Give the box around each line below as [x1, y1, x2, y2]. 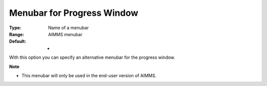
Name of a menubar [48, 25, 89, 31]
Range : [9, 31, 24, 37]
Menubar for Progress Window [9, 7, 138, 18]
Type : [9, 25, 22, 31]
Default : [9, 39, 27, 44]
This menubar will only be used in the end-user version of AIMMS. [21, 72, 157, 79]
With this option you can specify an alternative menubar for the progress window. [9, 54, 176, 60]
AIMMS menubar [48, 31, 83, 37]
